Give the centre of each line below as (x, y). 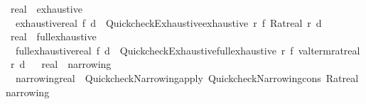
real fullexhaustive (53, 36)
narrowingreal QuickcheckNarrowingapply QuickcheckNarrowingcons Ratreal (187, 77)
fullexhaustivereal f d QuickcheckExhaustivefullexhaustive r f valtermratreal (188, 50)
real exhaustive (46, 8)
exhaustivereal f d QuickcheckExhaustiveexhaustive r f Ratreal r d (168, 22)
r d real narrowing (61, 64)
